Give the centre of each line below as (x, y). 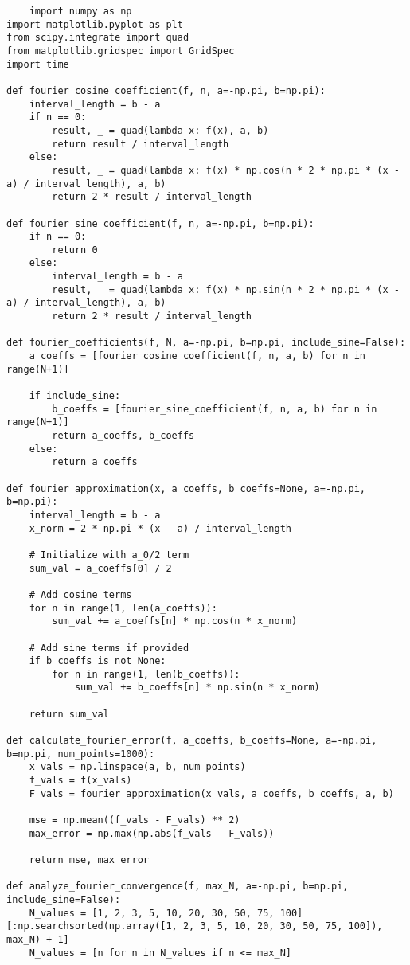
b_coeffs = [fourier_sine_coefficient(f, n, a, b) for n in (215, 409)
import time (38, 64)
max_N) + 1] (38, 939)
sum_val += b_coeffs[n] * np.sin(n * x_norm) (197, 688)
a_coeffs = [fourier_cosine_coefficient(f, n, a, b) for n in (197, 356)
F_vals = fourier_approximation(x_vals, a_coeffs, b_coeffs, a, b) (211, 793)
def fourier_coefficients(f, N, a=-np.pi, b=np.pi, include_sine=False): (206, 343)
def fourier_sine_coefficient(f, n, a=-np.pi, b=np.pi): (160, 223)
